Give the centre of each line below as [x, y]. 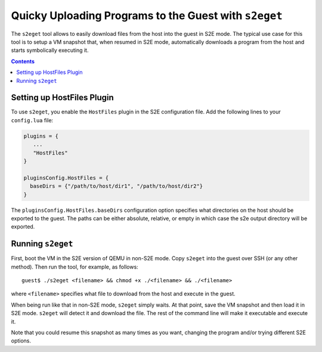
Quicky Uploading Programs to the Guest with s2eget [147, 16]
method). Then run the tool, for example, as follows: [75, 267]
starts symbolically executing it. [50, 50]
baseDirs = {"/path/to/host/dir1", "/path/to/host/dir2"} [117, 186]
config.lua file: [32, 120]
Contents [23, 61]
